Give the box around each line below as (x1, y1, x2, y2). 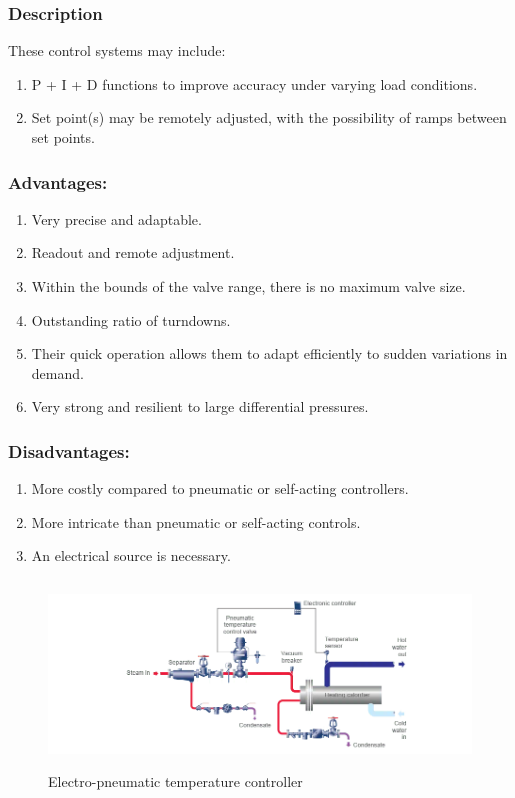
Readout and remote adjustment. (31, 242, 235, 263)
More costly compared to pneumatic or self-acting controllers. (31, 478, 409, 499)
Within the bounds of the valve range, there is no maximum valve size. (31, 276, 466, 296)
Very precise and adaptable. (31, 208, 202, 229)
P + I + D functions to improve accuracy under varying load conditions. (31, 73, 478, 94)
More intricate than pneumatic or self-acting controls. (31, 511, 361, 532)
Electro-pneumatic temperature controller (48, 771, 303, 792)
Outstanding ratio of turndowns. (31, 309, 231, 330)
